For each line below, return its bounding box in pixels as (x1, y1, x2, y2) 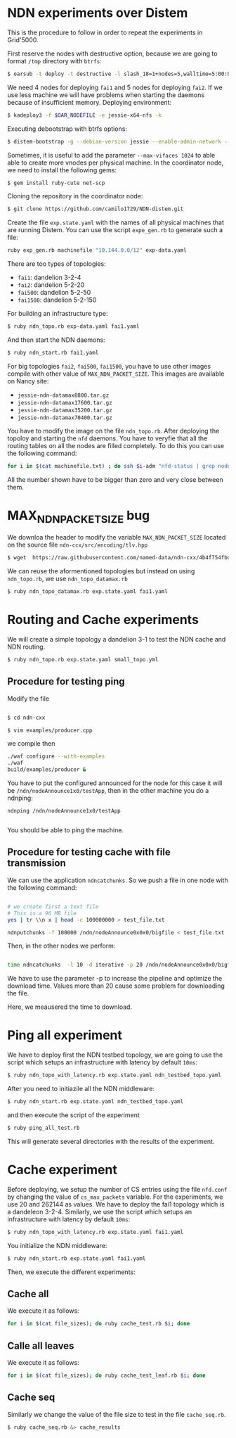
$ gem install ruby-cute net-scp (7, 179, 105, 186)
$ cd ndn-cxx (7, 714, 46, 721)
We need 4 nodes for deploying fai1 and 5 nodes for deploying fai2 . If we (7, 83, 223, 91)
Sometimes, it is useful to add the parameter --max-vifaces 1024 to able (7, 151, 216, 159)
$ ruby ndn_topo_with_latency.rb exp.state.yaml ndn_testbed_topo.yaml (7, 1071, 221, 1079)
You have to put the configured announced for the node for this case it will (7, 779, 223, 787)
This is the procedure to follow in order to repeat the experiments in (7, 28, 203, 37)
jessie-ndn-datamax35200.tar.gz (17, 407, 112, 414)
